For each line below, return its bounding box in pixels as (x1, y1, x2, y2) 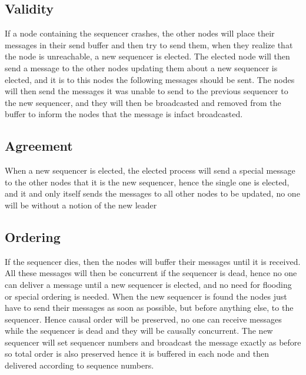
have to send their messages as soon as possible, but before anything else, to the (5, 301, 294, 314)
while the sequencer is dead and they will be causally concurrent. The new (5, 324, 273, 337)
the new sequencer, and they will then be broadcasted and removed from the (5, 96, 281, 108)
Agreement (5, 137, 73, 155)
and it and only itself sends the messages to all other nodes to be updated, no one (5, 187, 300, 200)
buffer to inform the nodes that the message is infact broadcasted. (5, 108, 243, 120)
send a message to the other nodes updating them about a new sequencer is (5, 61, 278, 74)
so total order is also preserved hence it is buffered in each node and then (5, 347, 269, 360)
